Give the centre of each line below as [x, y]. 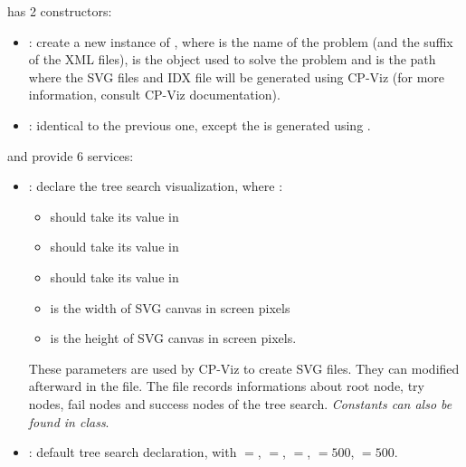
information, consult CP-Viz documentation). [154, 95]
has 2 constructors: [60, 11]
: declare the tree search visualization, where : [156, 186]
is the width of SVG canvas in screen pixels [170, 307]
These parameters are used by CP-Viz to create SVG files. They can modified [244, 368]
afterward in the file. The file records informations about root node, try [226, 386]
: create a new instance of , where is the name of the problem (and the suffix [241, 41]
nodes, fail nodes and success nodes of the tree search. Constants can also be [240, 403]
